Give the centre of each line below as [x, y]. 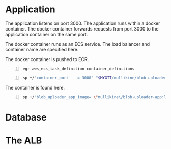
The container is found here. [35, 87]
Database [26, 117]
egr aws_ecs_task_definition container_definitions [79, 69]
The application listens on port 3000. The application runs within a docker [83, 23]
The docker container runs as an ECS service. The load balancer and [78, 44]
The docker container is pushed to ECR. [47, 59]
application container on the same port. [47, 34]
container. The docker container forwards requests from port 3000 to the [82, 28]
